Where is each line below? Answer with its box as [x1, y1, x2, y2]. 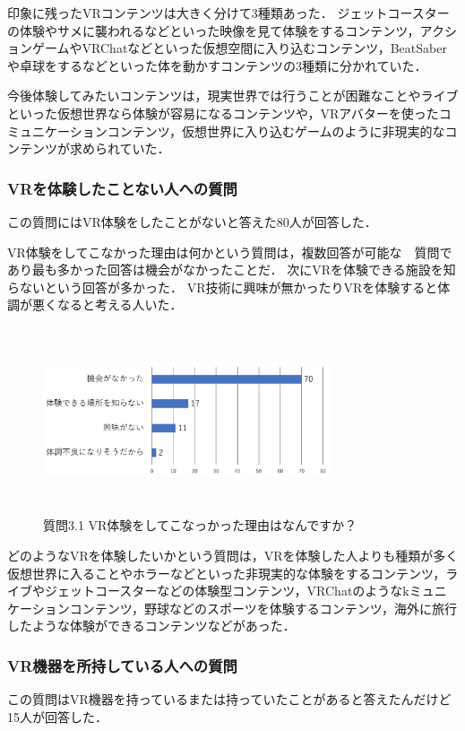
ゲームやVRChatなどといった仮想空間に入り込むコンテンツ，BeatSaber [31, 39, 447, 57]
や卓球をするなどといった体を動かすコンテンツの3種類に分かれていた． [7, 56, 427, 74]
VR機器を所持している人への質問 [7, 654, 237, 676]
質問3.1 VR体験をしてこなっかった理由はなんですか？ [43, 516, 357, 535]
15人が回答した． [7, 707, 108, 726]
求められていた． [69, 139, 170, 158]
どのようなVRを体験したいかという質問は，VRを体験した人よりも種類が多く [7, 545, 459, 564]
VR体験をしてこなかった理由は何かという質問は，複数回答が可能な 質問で [7, 242, 452, 261]
